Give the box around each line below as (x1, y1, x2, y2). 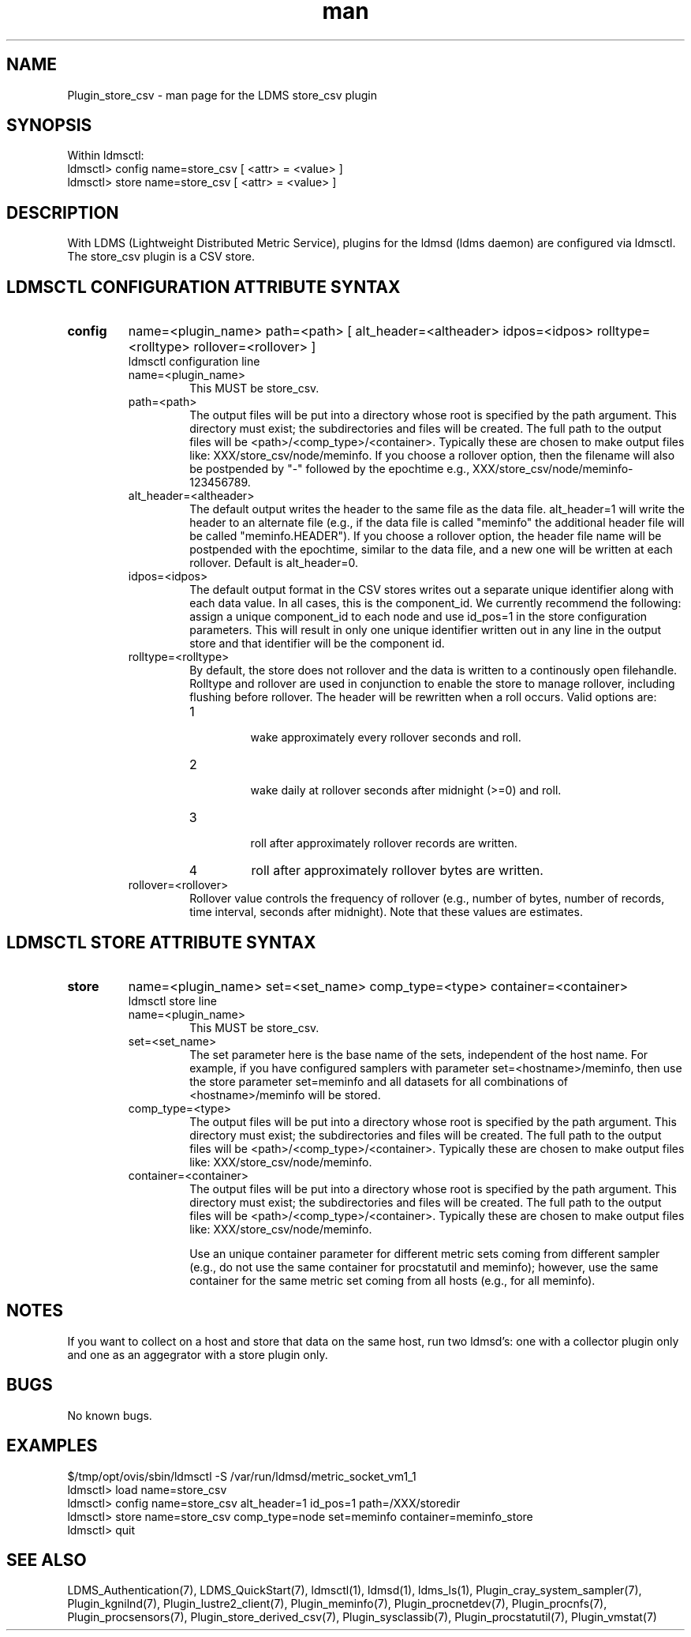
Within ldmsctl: (67, 148, 144, 163)
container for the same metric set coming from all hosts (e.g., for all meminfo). (189, 1273, 596, 1287)
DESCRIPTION (6, 202, 119, 223)
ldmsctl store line (128, 993, 217, 1008)
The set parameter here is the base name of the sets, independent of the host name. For (189, 1047, 648, 1061)
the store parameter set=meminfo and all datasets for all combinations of (189, 1074, 569, 1088)
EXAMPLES (6, 1436, 98, 1456)
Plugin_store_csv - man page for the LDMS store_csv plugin (67, 88, 378, 102)
